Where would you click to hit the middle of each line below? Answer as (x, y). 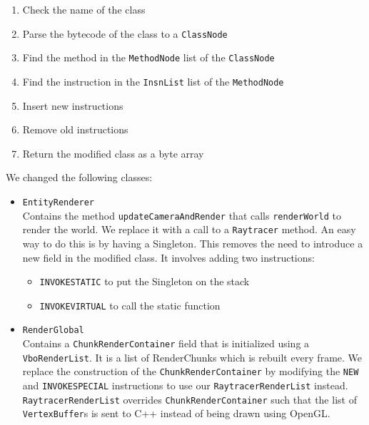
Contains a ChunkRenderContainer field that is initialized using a (166, 343)
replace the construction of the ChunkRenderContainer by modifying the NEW (191, 371)
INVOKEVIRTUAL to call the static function (130, 305)
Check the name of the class (84, 9)
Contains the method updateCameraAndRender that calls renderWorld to (182, 215)
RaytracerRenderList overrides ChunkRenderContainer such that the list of (189, 399)
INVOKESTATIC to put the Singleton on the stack (145, 281)
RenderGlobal (53, 331)
